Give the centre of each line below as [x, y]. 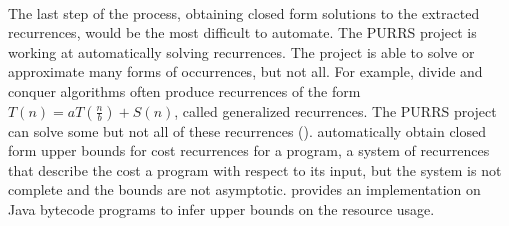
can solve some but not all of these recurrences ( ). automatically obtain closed [247, 130]
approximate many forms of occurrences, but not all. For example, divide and [245, 71]
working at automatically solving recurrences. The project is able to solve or [241, 51]
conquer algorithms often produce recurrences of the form [184, 90]
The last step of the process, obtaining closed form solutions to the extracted [244, 12]
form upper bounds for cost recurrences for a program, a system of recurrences [249, 150]
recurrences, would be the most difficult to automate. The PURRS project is [242, 32]
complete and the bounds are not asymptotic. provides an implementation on [244, 189]
